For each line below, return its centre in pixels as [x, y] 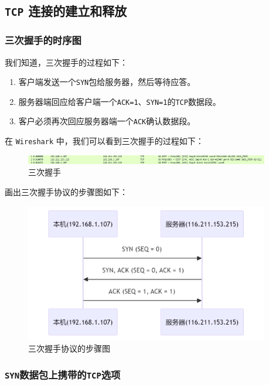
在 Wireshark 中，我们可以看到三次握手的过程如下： [104, 141]
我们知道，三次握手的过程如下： [66, 62]
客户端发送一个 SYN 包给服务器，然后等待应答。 [107, 82]
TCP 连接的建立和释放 [66, 11]
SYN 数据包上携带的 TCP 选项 [63, 374]
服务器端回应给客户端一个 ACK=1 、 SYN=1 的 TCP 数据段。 [120, 101]
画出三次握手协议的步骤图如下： [66, 191]
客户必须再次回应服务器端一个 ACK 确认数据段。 [107, 121]
